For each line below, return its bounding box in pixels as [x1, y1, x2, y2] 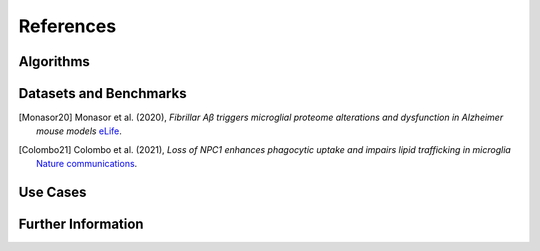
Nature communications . [36, 158, 138, 170]
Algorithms [18, 53, 90, 70]
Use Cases [18, 184, 87, 201]
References [18, 15, 117, 37]
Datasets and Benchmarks [18, 85, 187, 102]
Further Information [18, 216, 144, 233]
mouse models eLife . [36, 125, 122, 137]
